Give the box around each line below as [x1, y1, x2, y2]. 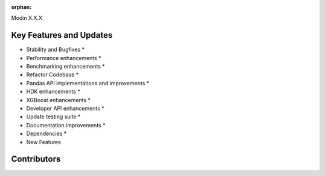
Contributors [11, 154, 61, 165]
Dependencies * [26, 130, 67, 138]
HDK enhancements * [26, 88, 81, 96]
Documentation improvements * [26, 121, 106, 129]
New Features [26, 138, 62, 145]
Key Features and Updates [11, 30, 113, 40]
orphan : [11, 4, 32, 10]
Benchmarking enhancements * [26, 63, 105, 70]
